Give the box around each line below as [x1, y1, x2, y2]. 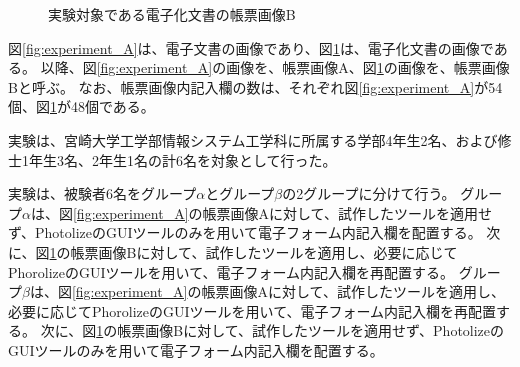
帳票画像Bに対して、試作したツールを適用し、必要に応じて [70, 241, 458, 262]
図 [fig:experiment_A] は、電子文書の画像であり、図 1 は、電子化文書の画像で [8, 37, 494, 58]
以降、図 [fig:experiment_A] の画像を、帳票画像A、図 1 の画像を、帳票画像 [40, 57, 510, 78]
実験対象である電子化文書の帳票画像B [48, 4, 296, 24]
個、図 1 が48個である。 [8, 96, 155, 117]
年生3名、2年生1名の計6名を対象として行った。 [28, 149, 337, 170]
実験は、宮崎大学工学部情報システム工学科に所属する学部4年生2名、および [8, 129, 498, 150]
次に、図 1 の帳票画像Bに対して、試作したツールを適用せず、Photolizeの [40, 320, 505, 341]
